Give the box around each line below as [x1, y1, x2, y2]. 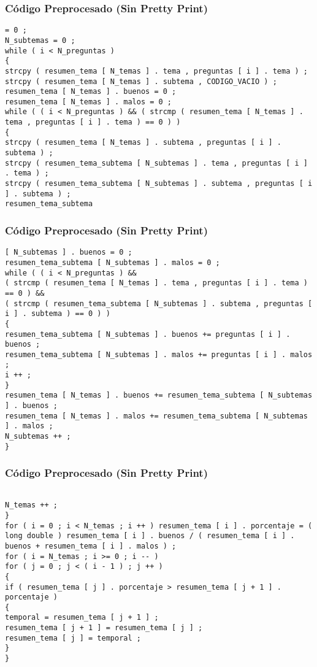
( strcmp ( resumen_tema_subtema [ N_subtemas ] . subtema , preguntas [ [5, 299, 313, 308]
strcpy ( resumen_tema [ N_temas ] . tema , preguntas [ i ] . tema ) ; [5, 66, 308, 75]
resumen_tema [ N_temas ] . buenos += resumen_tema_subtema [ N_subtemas [5, 391, 313, 400]
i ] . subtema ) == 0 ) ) [5, 309, 110, 318]
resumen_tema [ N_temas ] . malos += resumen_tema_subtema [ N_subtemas [5, 411, 308, 420]
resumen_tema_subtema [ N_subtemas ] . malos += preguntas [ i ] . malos [5, 350, 313, 359]
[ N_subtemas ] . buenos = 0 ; [5, 248, 132, 257]
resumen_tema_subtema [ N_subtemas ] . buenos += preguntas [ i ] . [5, 330, 291, 339]
